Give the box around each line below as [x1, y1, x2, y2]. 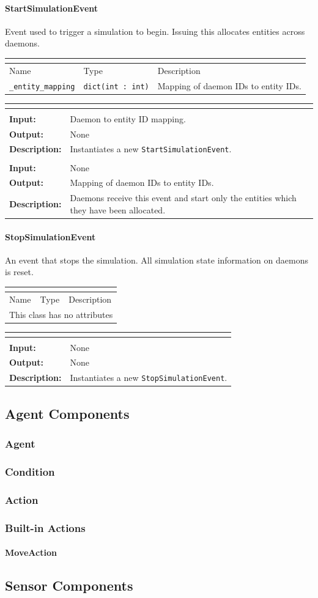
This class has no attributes [9, 308, 113, 320]
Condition [5, 464, 55, 479]
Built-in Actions [5, 520, 86, 535]
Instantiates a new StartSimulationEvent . [70, 142, 232, 155]
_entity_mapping [9, 82, 75, 91]
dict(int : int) [83, 82, 149, 91]
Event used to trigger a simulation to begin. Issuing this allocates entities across [5, 24, 305, 37]
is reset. [5, 265, 34, 278]
